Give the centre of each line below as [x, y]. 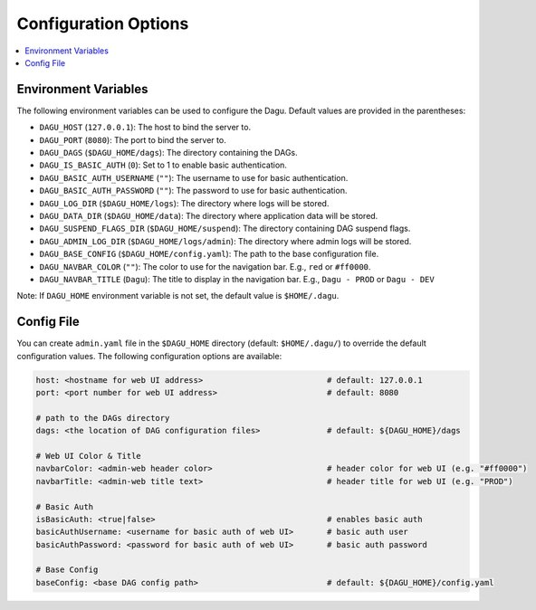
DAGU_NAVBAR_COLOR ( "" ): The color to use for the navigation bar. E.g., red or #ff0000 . [205, 266]
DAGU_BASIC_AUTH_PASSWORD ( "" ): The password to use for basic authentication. [193, 191]
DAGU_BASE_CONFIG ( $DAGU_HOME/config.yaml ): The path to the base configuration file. [209, 254]
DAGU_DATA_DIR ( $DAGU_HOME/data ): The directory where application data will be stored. [209, 215]
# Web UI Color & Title [89, 456]
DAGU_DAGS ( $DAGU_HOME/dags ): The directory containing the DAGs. [168, 153]
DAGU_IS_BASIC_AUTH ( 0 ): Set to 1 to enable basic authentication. [163, 165]
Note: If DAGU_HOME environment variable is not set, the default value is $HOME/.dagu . [178, 296]
